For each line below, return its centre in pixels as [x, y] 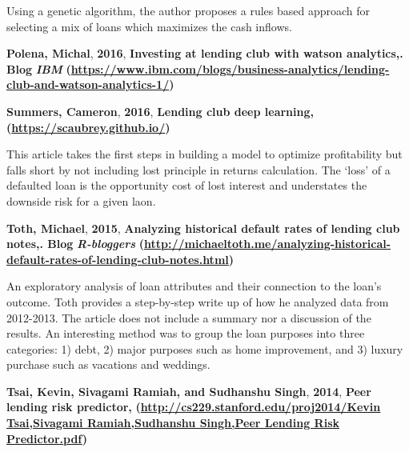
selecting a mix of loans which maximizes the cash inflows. [149, 26]
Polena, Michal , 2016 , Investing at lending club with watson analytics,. [205, 53]
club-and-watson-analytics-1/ [88, 84]
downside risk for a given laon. [81, 200]
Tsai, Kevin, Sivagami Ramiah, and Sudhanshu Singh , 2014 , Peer [189, 391]
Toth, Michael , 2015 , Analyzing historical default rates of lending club [203, 228]
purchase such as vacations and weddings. [108, 364]
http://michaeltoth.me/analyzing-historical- [268, 244]
